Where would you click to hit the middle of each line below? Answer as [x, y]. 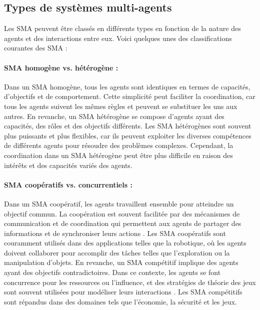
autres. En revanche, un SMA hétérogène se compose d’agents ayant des [114, 116]
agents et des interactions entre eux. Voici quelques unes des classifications [118, 38]
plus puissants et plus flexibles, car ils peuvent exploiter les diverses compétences [128, 135]
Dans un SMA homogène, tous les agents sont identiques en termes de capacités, [127, 86]
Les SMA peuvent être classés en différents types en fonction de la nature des [122, 28]
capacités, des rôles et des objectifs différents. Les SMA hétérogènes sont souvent [128, 126]
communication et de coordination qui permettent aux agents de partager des [123, 223]
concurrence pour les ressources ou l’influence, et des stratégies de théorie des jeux [130, 282]
